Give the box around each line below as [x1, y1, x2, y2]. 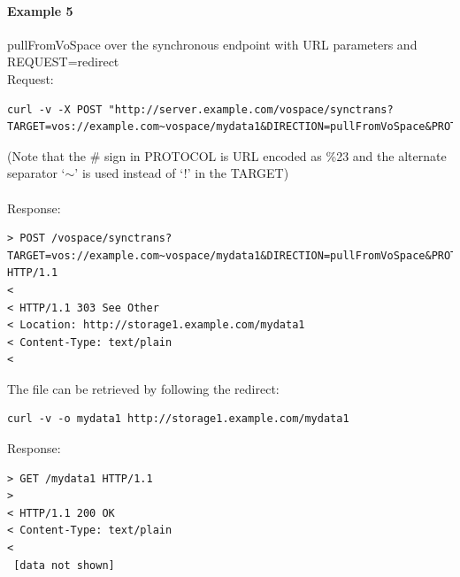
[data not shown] [13, 558, 115, 572]
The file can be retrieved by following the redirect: [7, 379, 280, 397]
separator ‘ [7, 164, 65, 182]
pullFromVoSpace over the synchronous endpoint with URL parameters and [7, 35, 418, 53]
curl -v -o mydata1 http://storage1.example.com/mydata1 [7, 412, 349, 426]
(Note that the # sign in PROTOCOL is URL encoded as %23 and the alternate [7, 146, 447, 165]
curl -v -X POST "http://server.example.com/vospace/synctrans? [7, 103, 394, 116]
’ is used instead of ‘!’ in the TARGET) [74, 164, 289, 182]
